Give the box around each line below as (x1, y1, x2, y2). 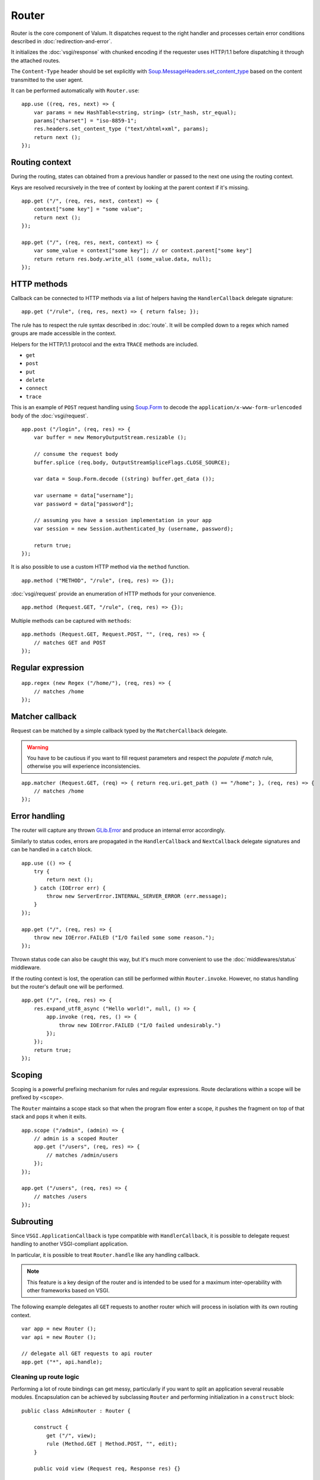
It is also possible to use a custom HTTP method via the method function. (11, 563, 190, 571)
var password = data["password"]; (33, 500, 134, 507)
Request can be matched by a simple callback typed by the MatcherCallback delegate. (11, 727, 228, 734)
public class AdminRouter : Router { (21, 1407, 131, 1414)
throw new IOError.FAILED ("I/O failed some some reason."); (33, 934, 215, 941)
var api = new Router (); (21, 1334, 97, 1340)
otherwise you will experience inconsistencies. (27, 762, 141, 770)
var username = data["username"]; (33, 492, 134, 499)
